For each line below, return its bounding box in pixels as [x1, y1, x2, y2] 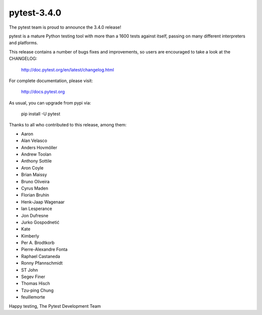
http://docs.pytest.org [21, 89, 65, 95]
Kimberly [21, 233, 39, 239]
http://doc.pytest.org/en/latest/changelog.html [21, 67, 114, 72]
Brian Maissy [21, 172, 47, 177]
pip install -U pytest [21, 111, 61, 117]
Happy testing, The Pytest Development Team [9, 303, 101, 309]
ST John [21, 267, 38, 273]
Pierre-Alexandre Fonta [21, 246, 68, 252]
